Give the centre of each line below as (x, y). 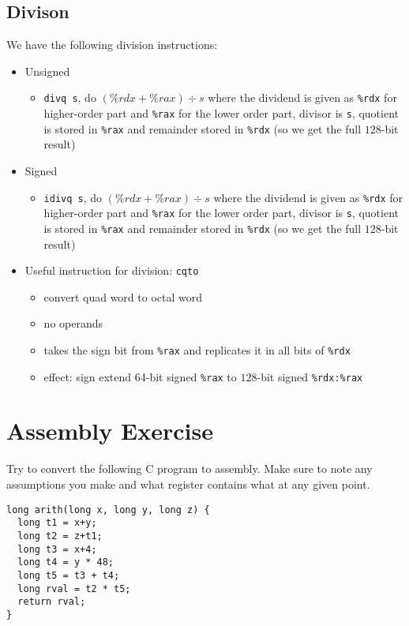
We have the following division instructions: (112, 45)
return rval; (52, 602)
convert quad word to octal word (123, 296)
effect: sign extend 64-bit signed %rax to (140, 376)
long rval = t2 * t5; (74, 589)
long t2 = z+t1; (60, 536)
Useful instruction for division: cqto (112, 270)
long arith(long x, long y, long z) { (108, 510)
